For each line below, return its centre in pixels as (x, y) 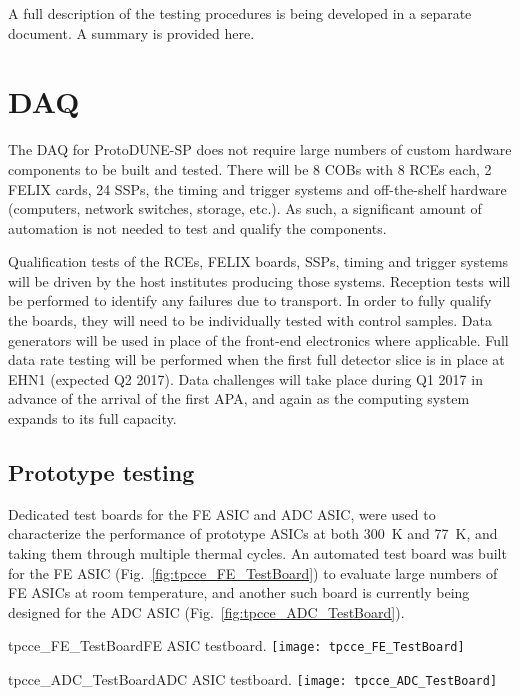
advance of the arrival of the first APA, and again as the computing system (239, 398)
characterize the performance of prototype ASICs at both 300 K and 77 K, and (253, 533)
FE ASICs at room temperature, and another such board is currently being (239, 592)
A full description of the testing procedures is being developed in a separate (240, 13)
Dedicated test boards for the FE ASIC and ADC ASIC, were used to (222, 513)
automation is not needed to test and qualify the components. (197, 227)
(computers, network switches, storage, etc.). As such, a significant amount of (245, 208)
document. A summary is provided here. (131, 32)
